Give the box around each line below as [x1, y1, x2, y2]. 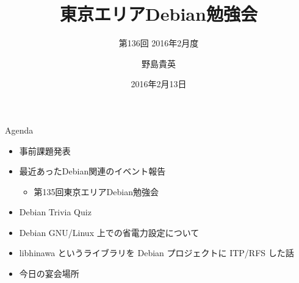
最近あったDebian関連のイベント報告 [19, 165, 166, 177]
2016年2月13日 [131, 77, 187, 90]
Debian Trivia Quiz [19, 206, 92, 218]
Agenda [5, 123, 34, 136]
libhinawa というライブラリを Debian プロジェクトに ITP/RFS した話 [19, 246, 294, 259]
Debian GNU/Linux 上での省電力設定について [19, 226, 200, 238]
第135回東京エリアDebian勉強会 [34, 185, 159, 198]
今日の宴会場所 [19, 267, 79, 280]
